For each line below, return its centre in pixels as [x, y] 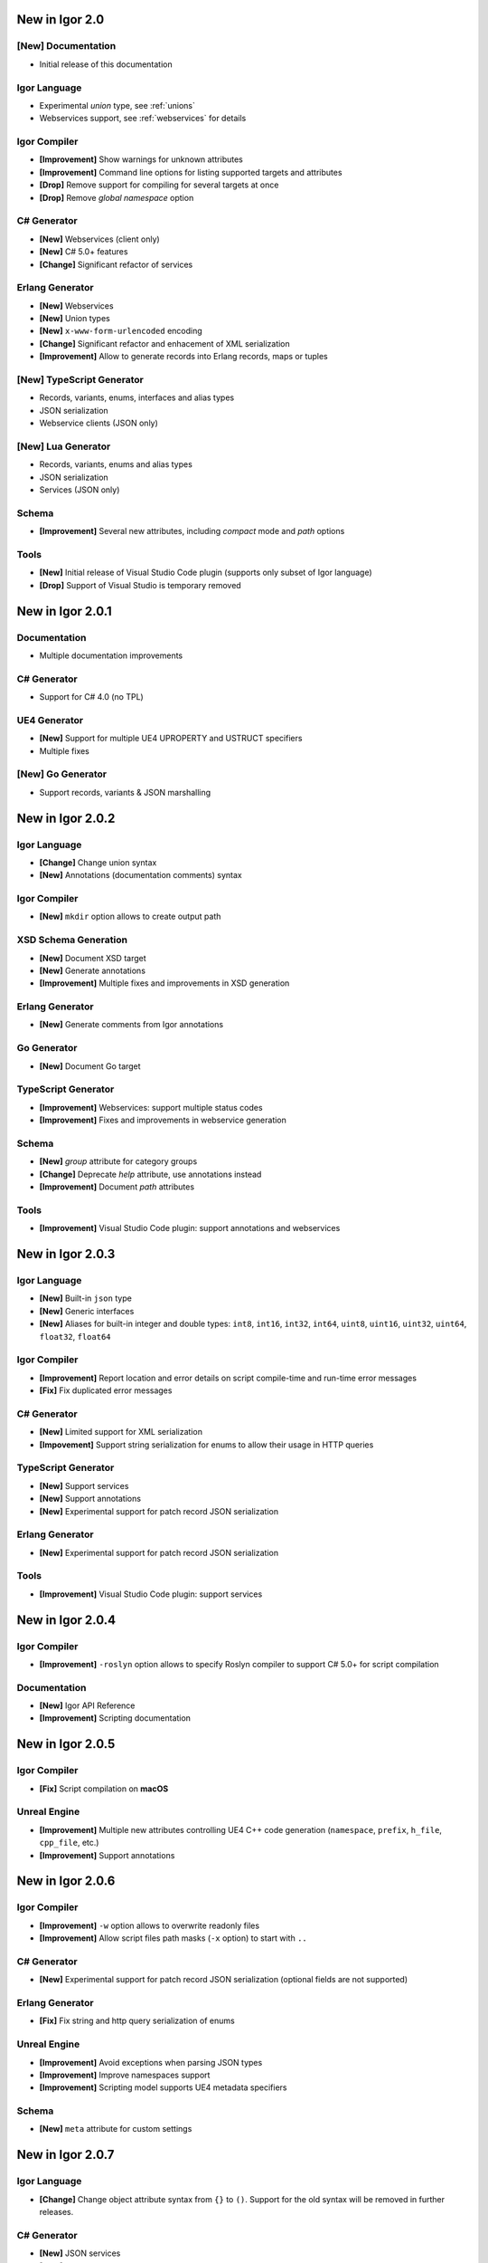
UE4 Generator [50, 720]
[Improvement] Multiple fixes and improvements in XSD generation [164, 983]
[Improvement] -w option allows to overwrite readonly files [150, 1925]
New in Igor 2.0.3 [66, 1254]
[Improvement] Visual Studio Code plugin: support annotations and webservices [190, 1228]
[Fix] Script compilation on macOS [104, 1789]
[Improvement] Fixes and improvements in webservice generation [163, 1120]
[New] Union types [75, 319]
